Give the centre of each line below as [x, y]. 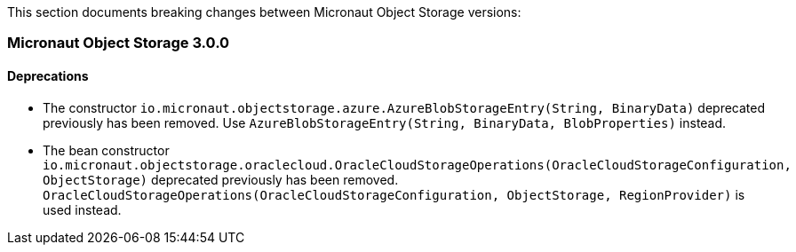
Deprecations [48, 75]
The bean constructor [106, 150]
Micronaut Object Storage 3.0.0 [119, 43]
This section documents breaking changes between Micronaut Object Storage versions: [264, 12]
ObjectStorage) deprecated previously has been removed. [221, 179]
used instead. [82, 209]
